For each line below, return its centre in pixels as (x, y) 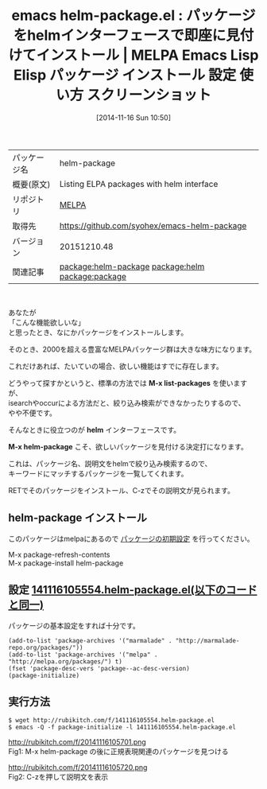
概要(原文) (31, 185)
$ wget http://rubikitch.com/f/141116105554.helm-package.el (112, 721)
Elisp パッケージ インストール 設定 (125, 75)
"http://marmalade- (207, 640)
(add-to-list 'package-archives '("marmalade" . (90, 640)
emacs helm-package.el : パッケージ (133, 16)
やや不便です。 (33, 413)
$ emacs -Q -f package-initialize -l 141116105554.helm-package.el (122, 728)
